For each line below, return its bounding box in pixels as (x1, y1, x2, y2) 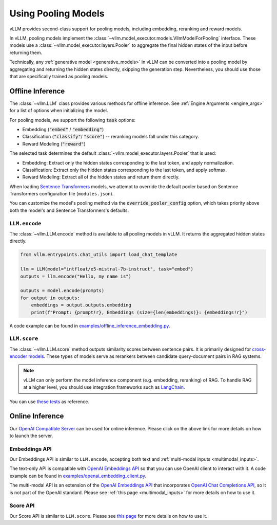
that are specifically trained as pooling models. (9, 73, 109, 79)
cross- (252, 346, 266, 352)
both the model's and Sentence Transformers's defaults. (9, 207, 129, 213)
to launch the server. (9, 432, 53, 439)
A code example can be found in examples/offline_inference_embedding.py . (9, 322, 170, 329)
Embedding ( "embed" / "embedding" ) (22, 126, 104, 132)
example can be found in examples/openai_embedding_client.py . (9, 473, 146, 479)
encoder (9, 353, 28, 359)
